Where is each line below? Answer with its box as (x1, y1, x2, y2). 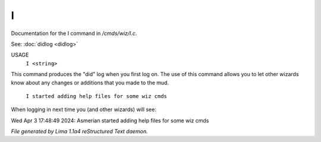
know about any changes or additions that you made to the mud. (11, 79, 169, 86)
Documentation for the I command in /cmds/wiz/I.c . (11, 30, 137, 37)
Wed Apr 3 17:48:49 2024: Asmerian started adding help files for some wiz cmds (11, 116, 209, 124)
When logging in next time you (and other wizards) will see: (11, 106, 157, 113)
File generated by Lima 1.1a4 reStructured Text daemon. (11, 128, 148, 135)
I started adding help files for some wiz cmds (26, 93, 168, 99)
